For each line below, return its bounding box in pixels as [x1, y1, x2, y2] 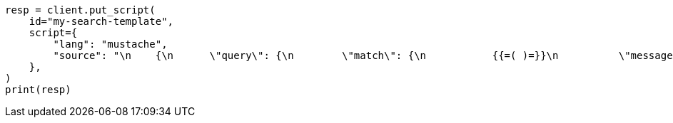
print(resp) [5, 84, 71, 95]
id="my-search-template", [29, 16, 174, 27]
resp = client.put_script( [5, 4, 156, 16]
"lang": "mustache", [53, 38, 168, 50]
